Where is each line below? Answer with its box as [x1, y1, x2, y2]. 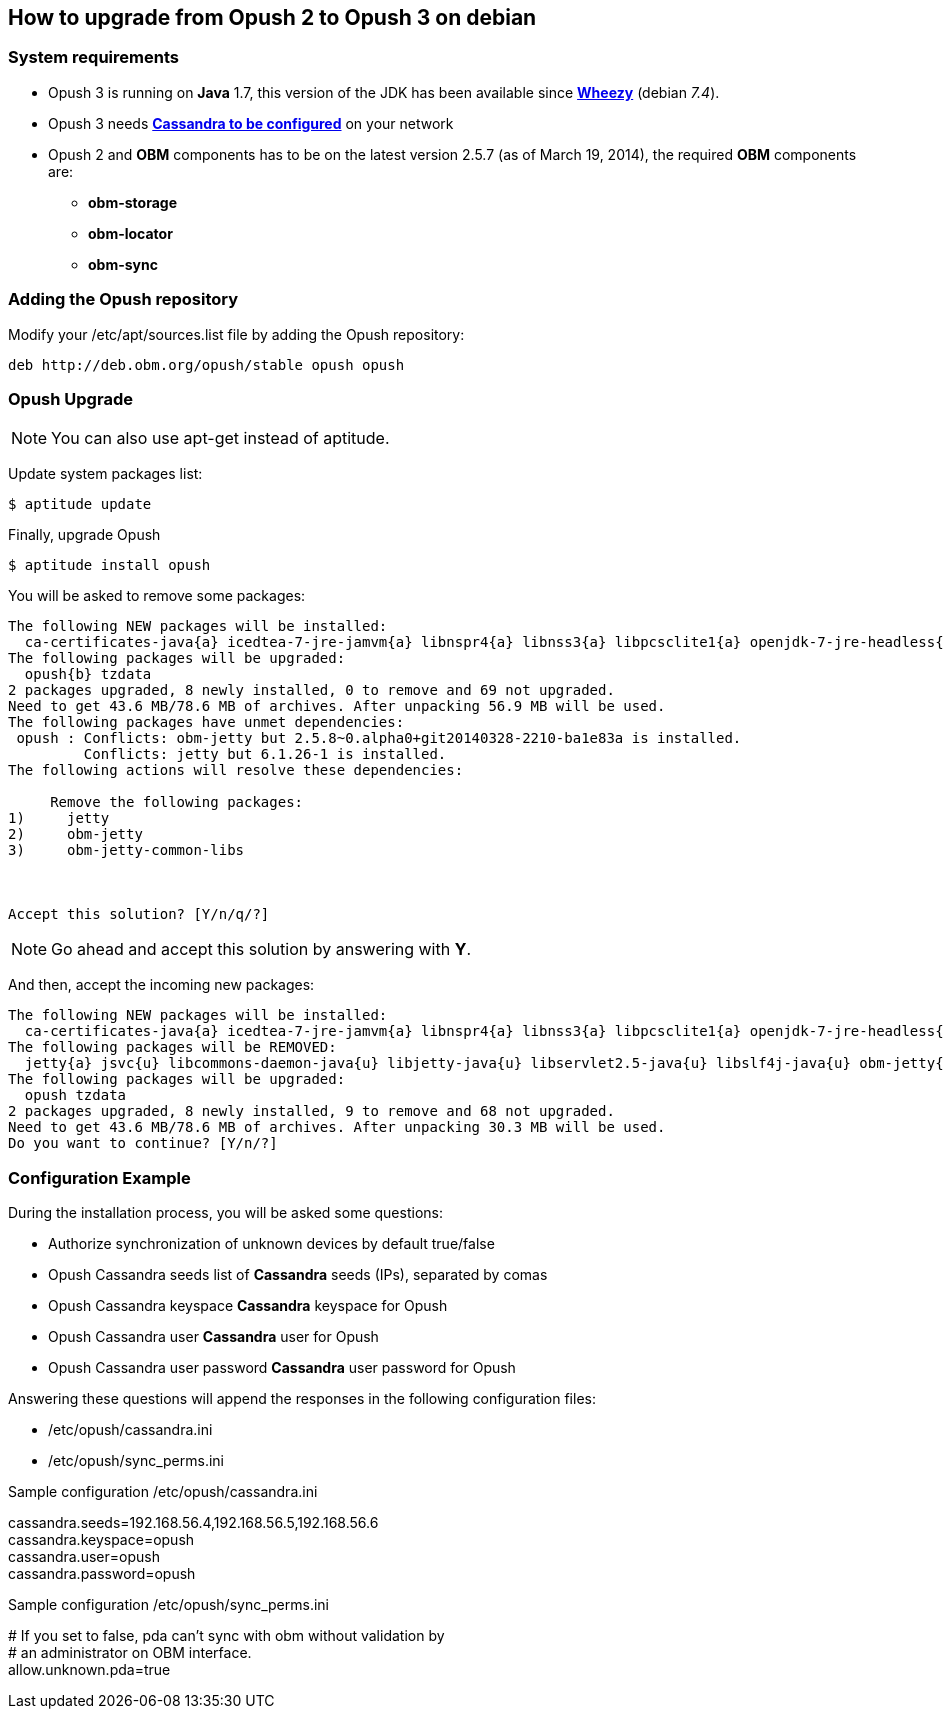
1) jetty [8, 810, 110, 827]
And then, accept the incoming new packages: [8, 976, 315, 994]
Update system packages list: [8, 465, 203, 483]
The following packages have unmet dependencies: [8, 714, 405, 731]
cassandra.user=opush [8, 1548, 160, 1566]
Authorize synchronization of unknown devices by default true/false [48, 1235, 495, 1253]
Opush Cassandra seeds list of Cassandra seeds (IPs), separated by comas [48, 1266, 548, 1284]
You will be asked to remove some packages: [8, 587, 306, 605]
